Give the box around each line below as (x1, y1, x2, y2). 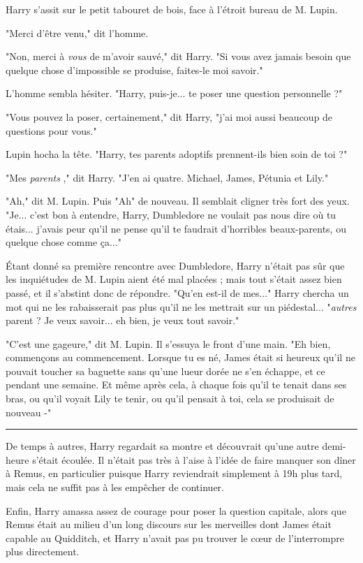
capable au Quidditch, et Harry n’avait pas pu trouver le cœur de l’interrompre (6, 530, 344, 545)
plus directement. (6, 544, 80, 559)
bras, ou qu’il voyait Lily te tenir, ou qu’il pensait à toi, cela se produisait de (6, 391, 334, 406)
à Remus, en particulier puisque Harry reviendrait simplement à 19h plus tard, (6, 466, 343, 481)
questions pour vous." (6, 123, 97, 138)
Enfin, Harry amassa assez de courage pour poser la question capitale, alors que (6, 503, 346, 518)
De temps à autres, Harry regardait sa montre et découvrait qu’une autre (6, 439, 319, 453)
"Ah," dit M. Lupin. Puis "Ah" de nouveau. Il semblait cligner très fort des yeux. (6, 193, 350, 208)
